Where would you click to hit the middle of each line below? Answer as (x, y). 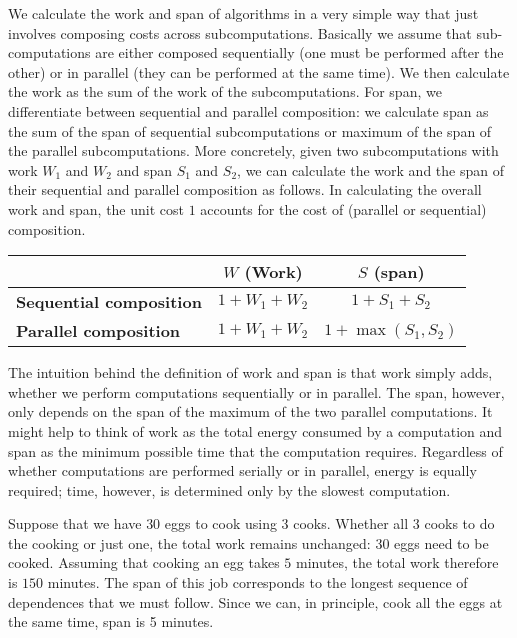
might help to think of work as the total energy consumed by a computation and (255, 430)
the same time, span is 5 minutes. (111, 621)
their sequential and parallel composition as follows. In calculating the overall (245, 189)
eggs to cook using (220, 523)
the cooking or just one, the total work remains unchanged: (189, 542)
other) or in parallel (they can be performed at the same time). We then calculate (259, 71)
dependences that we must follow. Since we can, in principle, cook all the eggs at (255, 601)
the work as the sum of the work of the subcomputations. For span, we (225, 91)
